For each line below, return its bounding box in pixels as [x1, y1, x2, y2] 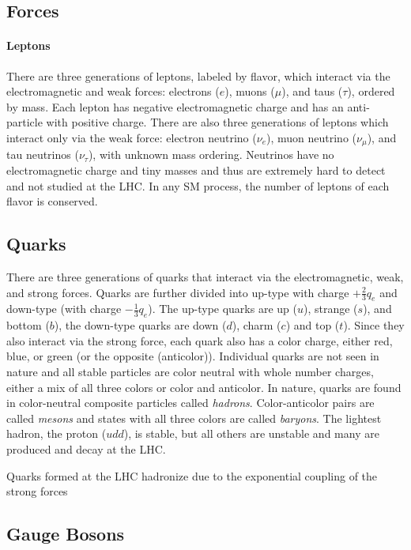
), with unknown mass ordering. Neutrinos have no [88, 146, 334, 163]
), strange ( [303, 300, 358, 317]
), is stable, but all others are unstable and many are [123, 425, 379, 442]
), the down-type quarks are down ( [54, 317, 227, 333]
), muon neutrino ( [266, 129, 357, 145]
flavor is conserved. [6, 193, 98, 209]
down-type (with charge [6, 300, 122, 317]
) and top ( [285, 317, 340, 333]
